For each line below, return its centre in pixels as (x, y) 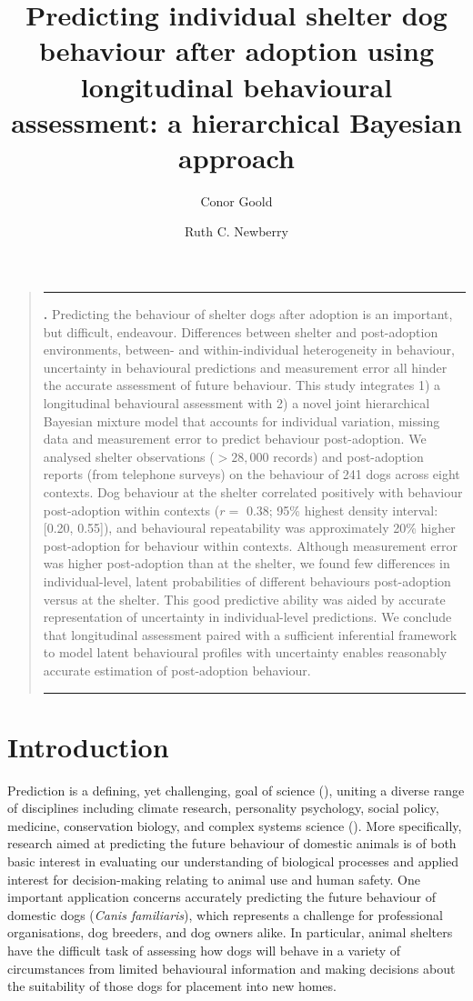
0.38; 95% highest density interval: (342, 510)
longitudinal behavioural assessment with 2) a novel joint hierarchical (236, 403)
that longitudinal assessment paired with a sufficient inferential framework (250, 634)
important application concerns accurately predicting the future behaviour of (221, 897)
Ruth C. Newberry (236, 231)
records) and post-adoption (348, 456)
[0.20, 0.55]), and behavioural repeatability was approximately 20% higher (249, 528)
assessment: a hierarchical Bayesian (236, 121)
